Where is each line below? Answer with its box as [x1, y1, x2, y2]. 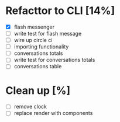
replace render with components [13, 110, 93, 117]
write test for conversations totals [13, 57, 95, 64]
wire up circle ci [13, 37, 53, 44]
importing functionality [13, 43, 69, 50]
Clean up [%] [5, 83, 71, 97]
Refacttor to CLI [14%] [5, 4, 115, 18]
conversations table [13, 63, 62, 70]
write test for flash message [13, 30, 82, 37]
